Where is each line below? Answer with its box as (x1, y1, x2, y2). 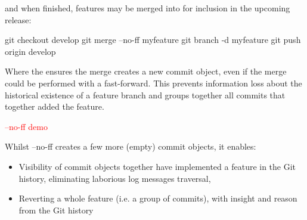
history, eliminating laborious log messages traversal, (18, 172, 211, 184)
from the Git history (18, 203, 94, 216)
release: (5, 13, 32, 26)
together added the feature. (5, 100, 104, 113)
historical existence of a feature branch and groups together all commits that (5, 88, 286, 101)
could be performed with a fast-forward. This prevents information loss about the (5, 76, 302, 89)
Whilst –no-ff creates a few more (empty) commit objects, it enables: (5, 140, 256, 153)
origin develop (5, 45, 56, 57)
